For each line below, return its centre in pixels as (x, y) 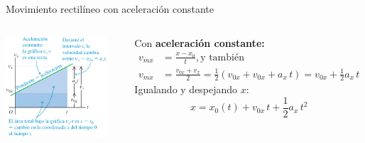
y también (222, 57)
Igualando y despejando (186, 89)
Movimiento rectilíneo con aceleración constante (110, 9)
